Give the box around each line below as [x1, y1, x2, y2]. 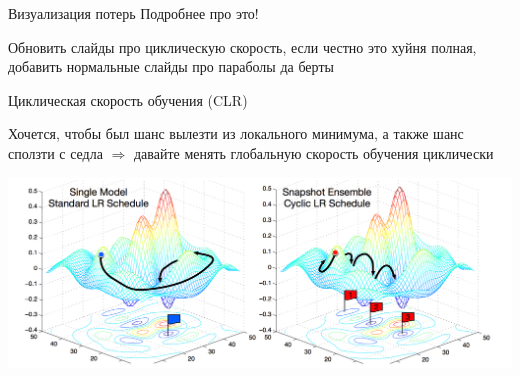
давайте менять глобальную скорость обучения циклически [133, 142, 494, 163]
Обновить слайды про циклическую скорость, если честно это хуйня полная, [8, 36, 477, 57]
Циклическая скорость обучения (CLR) [8, 89, 248, 110]
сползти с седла [8, 142, 103, 163]
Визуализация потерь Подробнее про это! [8, 3, 259, 23]
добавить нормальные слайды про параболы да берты [8, 56, 334, 77]
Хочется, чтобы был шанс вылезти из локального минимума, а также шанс [8, 123, 464, 144]
